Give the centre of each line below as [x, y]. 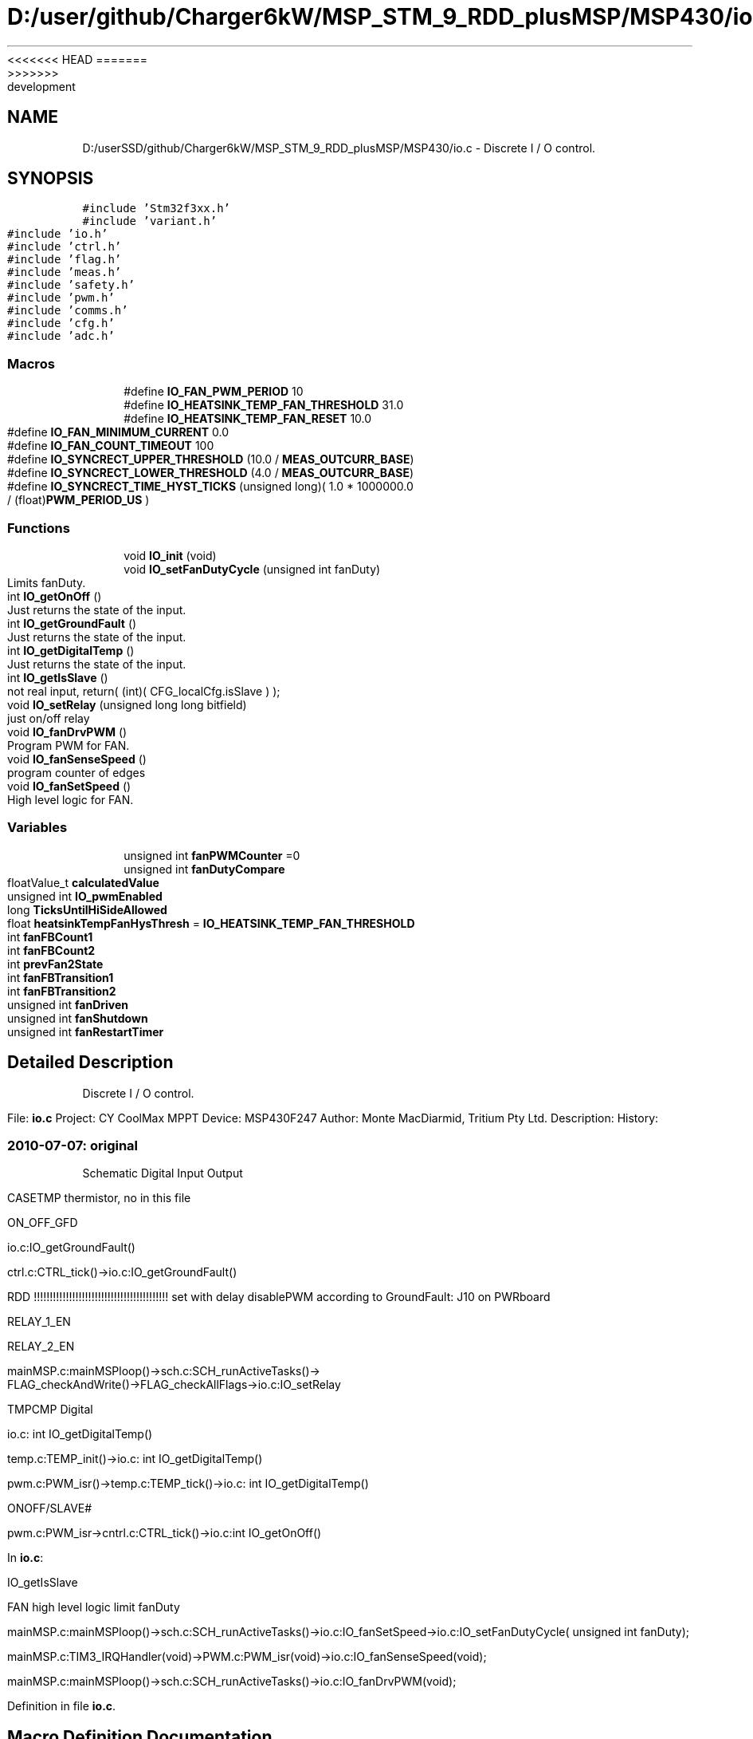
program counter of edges [76, 772]
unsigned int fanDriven [68, 1004]
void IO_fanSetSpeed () [69, 786]
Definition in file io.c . [62, 1706]
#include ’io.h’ [58, 234]
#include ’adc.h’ [61, 336]
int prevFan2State [55, 964]
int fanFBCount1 [50, 937]
